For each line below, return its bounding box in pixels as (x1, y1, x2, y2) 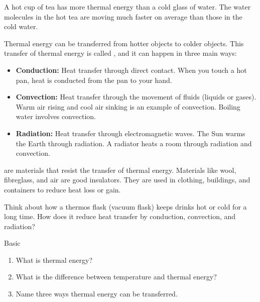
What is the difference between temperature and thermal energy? (16, 271, 217, 282)
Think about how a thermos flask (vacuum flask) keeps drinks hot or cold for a (4, 201, 247, 212)
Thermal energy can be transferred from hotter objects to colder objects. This (4, 38, 244, 48)
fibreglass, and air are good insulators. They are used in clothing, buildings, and (4, 174, 250, 185)
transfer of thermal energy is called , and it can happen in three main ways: (4, 48, 237, 58)
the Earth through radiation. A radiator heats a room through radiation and (16, 138, 252, 148)
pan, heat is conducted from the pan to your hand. (16, 74, 172, 85)
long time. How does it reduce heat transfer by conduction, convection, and (4, 211, 236, 222)
